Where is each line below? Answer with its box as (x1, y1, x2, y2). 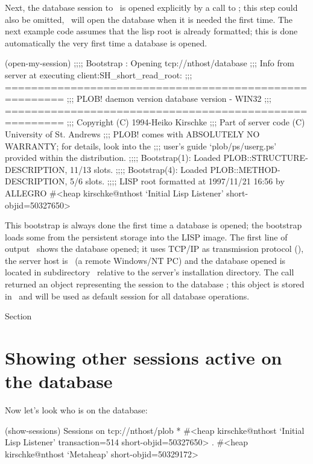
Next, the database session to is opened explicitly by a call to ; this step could (5, 1, 298, 13)
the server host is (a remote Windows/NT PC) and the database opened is (5, 254, 286, 266)
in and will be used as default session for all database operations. (5, 289, 250, 302)
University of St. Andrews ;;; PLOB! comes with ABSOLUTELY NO (5, 127, 260, 140)
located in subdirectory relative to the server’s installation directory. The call (5, 266, 294, 278)
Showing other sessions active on (5, 345, 282, 370)
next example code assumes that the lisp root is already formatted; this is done (5, 25, 298, 37)
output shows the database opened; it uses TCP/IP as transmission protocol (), (5, 242, 304, 255)
